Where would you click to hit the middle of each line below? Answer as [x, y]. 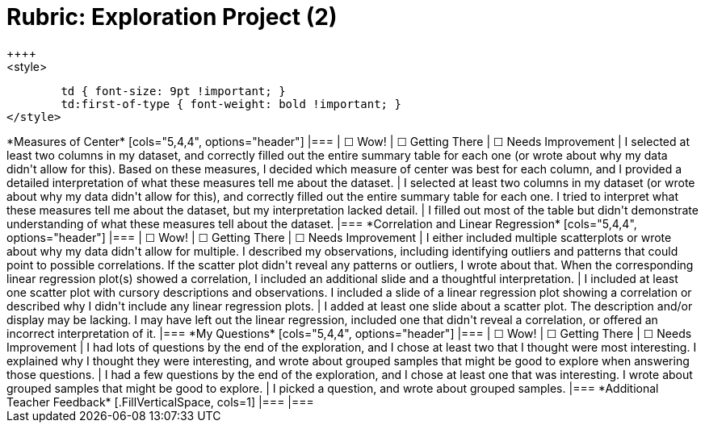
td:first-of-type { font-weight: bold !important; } [231, 104]
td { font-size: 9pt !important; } [173, 91]
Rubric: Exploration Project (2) [172, 17]
